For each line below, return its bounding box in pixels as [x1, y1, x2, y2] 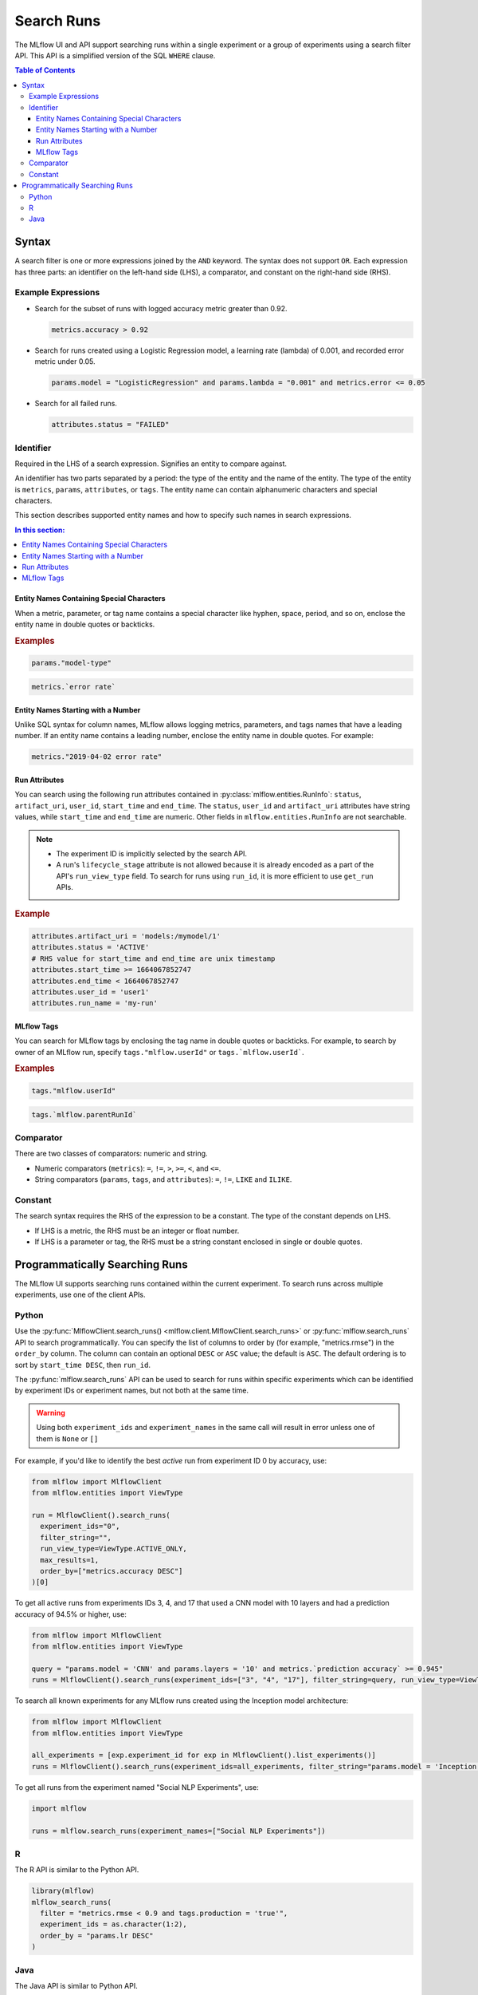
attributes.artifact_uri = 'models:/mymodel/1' [31, 931, 221, 941]
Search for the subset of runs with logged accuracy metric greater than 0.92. [34, 303, 288, 313]
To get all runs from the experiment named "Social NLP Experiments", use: [14, 1782, 259, 1792]
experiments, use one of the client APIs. [14, 1290, 147, 1300]
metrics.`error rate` [31, 682, 116, 692]
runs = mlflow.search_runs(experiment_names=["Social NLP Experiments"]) [31, 1826, 326, 1835]
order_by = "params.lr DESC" [40, 1931, 155, 1940]
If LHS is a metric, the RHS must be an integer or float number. [34, 1226, 240, 1235]
